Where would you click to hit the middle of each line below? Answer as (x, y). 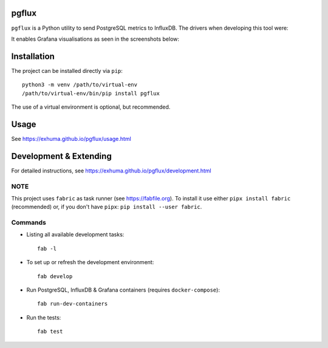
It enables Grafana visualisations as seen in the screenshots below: (95, 39)
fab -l (47, 248)
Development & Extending (61, 156)
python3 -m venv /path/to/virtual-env (80, 85)
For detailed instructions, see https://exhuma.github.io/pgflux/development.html (111, 171)
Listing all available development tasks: (75, 234)
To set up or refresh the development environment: (90, 262)
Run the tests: (44, 317)
